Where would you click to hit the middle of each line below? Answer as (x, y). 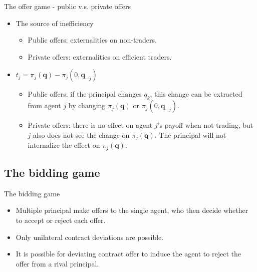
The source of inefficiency (55, 23)
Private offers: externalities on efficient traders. (100, 56)
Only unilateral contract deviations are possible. (90, 237)
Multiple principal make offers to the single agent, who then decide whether (132, 210)
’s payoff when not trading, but (205, 125)
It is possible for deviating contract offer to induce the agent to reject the (128, 254)
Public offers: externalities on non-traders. (92, 40)
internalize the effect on (64, 145)
